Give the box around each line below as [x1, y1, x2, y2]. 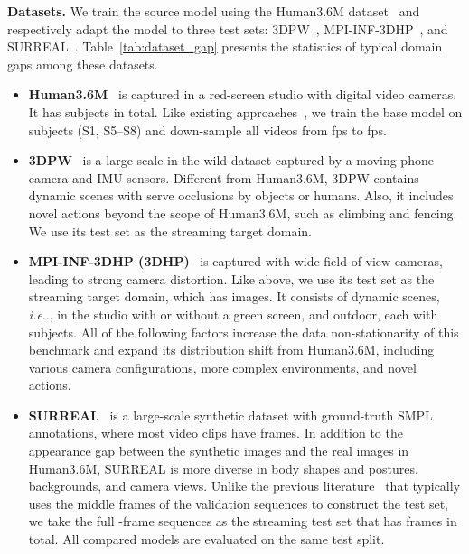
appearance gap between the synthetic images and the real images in [28, 441, 409, 460]
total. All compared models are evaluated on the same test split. [28, 530, 385, 549]
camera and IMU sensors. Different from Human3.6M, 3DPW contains [28, 168, 419, 187]
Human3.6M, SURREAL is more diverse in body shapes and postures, [28, 458, 418, 477]
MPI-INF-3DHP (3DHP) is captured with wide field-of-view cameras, [28, 252, 443, 271]
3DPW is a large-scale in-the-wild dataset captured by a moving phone [28, 151, 434, 170]
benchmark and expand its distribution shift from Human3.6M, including [28, 340, 435, 359]
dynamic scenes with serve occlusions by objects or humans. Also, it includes [28, 186, 454, 205]
